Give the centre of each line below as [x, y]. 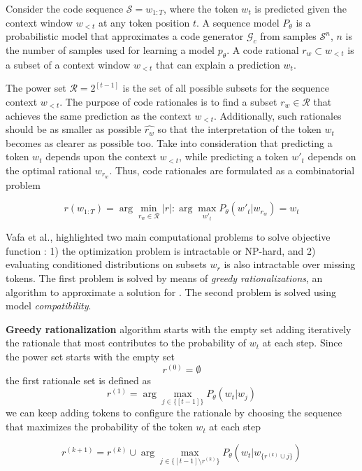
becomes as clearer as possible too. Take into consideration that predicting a [169, 142]
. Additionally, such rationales [278, 115]
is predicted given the [301, 8]
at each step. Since [302, 343]
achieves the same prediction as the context [99, 115]
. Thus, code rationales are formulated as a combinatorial [232, 170]
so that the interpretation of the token [239, 129]
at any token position [144, 22]
